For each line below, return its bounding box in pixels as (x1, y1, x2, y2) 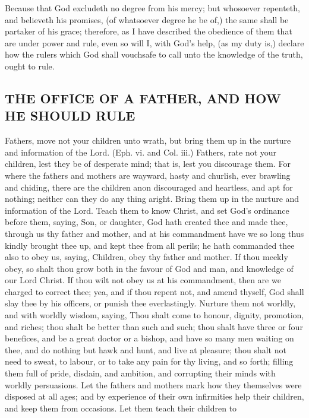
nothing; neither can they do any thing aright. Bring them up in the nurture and (5, 192, 299, 205)
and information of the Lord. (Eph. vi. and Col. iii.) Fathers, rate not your (5, 145, 277, 158)
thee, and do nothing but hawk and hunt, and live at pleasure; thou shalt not (5, 343, 286, 356)
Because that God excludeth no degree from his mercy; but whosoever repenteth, (5, 2, 300, 14)
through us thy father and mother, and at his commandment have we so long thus (5, 227, 304, 239)
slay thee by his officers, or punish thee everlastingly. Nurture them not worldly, (5, 297, 296, 309)
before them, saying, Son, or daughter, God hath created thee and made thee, (5, 216, 288, 228)
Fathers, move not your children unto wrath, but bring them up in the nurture (5, 134, 291, 147)
